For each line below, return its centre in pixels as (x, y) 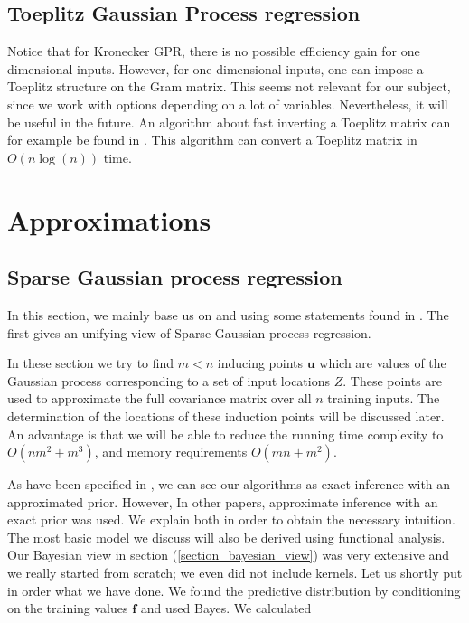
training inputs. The (384, 398)
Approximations (109, 219)
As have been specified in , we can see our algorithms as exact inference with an (229, 484)
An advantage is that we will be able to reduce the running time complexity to (225, 434)
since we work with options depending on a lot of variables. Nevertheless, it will (228, 104)
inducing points (260, 363)
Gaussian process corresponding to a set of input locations (169, 380)
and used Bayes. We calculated (226, 608)
